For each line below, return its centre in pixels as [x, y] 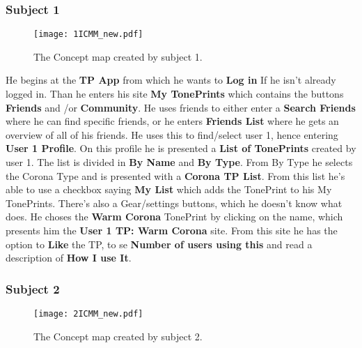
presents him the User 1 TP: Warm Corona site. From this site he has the [172, 230]
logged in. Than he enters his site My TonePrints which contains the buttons [175, 94]
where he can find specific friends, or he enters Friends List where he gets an [172, 121]
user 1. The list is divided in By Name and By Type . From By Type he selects [179, 162]
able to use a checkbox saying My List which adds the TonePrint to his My [169, 189]
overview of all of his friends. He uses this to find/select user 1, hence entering [172, 134]
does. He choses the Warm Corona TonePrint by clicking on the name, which [174, 217]
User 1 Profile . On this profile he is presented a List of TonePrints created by [181, 148]
